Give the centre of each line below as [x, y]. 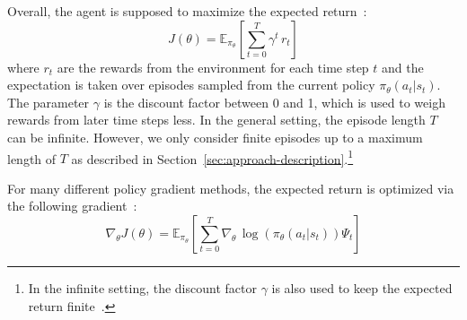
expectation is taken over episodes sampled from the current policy [191, 85]
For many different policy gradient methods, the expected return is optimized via [231, 188]
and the [403, 67]
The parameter [48, 102]
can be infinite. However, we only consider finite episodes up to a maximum [215, 137]
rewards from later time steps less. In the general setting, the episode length [216, 120]
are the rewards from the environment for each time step [213, 67]
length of [32, 158]
